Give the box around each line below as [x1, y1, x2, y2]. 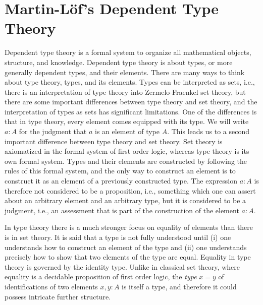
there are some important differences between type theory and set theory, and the [5, 96, 257, 107]
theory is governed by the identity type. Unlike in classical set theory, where [5, 261, 240, 272]
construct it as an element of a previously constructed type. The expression [5, 175, 238, 186]
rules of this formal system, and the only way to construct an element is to [5, 165, 236, 176]
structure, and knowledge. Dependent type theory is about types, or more [5, 56, 233, 67]
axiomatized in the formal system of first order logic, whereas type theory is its [5, 146, 249, 156]
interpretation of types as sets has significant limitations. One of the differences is [5, 106, 257, 116]
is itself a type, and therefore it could [122, 281, 237, 291]
